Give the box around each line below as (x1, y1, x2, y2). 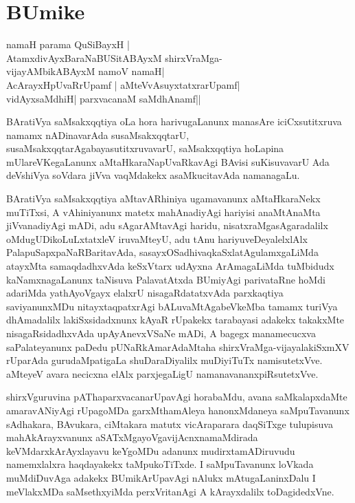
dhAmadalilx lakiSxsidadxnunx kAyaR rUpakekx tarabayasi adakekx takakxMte (6, 312, 345, 327)
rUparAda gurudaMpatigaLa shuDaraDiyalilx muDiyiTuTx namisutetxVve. (6, 353, 323, 367)
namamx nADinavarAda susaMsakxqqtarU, (6, 127, 190, 142)
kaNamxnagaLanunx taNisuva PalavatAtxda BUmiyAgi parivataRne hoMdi (6, 272, 325, 286)
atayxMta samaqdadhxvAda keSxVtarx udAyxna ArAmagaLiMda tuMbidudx (6, 259, 334, 273)
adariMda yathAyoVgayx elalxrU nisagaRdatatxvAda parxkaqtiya (6, 286, 284, 300)
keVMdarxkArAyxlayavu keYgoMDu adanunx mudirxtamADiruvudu (6, 443, 295, 458)
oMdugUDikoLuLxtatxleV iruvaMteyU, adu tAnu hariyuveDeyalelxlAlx (6, 231, 308, 246)
